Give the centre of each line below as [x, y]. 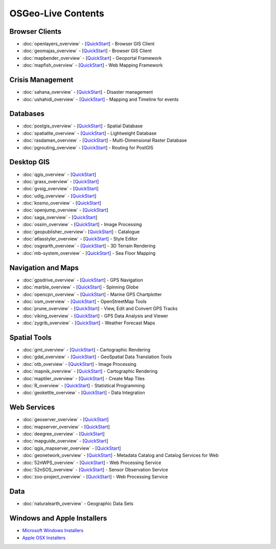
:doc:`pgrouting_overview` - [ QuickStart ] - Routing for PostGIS [88, 147]
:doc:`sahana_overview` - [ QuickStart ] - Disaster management [88, 92]
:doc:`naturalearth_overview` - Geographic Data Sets [78, 503]
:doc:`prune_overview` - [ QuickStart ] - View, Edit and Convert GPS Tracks [100, 309]
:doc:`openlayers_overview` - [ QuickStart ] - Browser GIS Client [88, 44]
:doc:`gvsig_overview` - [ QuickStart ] [61, 189]
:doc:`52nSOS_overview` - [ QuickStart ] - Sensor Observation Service [95, 469]
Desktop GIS [30, 162]
